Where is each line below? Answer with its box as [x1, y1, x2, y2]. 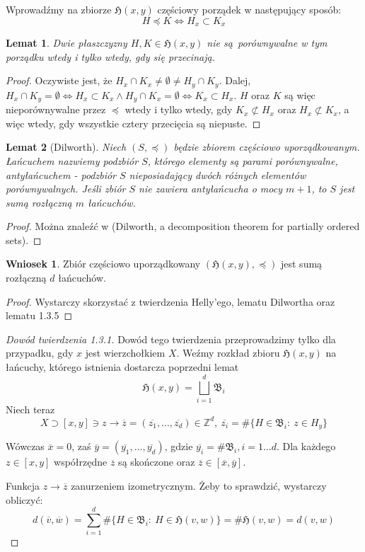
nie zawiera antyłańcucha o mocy [139, 181, 282, 196]
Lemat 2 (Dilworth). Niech [6, 139, 127, 154]
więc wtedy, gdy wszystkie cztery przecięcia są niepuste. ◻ [6, 115, 261, 130]
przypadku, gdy [6, 345, 74, 360]
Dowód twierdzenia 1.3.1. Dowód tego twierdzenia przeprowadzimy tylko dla [6, 331, 336, 346]
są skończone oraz [118, 454, 195, 469]
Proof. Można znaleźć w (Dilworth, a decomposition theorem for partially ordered [6, 219, 360, 234]
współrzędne [54, 454, 108, 469]
